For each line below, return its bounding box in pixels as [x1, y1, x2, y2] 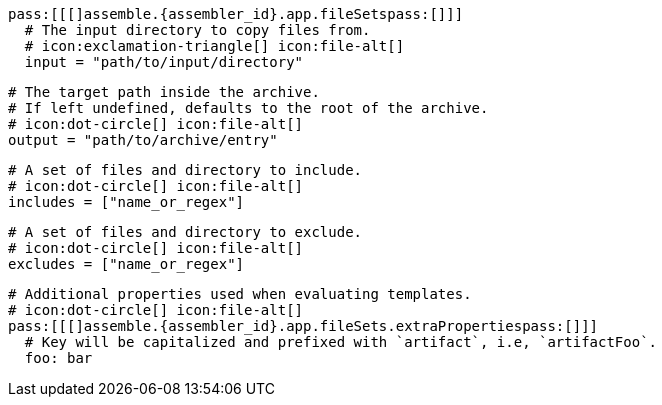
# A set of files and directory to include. [8, 162, 363, 178]
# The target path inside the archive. [8, 84, 320, 100]
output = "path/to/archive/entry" [8, 132, 278, 148]
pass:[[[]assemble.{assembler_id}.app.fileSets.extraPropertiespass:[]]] [8, 318, 599, 334]
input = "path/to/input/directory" [24, 54, 304, 70]
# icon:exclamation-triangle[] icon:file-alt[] [24, 38, 405, 54]
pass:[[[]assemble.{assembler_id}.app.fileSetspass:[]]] [8, 6, 464, 22]
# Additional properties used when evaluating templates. [8, 286, 472, 302]
